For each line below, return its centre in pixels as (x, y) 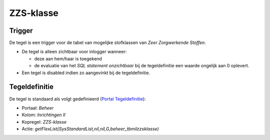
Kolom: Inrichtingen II (44, 115)
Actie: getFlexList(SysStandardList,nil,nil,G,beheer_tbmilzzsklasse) (90, 129)
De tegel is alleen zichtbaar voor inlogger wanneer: (74, 52)
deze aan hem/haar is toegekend (68, 59)
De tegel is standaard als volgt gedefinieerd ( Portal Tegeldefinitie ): (77, 99)
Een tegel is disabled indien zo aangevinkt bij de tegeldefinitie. (86, 73)
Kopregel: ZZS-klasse (44, 122)
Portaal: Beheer (38, 108)
